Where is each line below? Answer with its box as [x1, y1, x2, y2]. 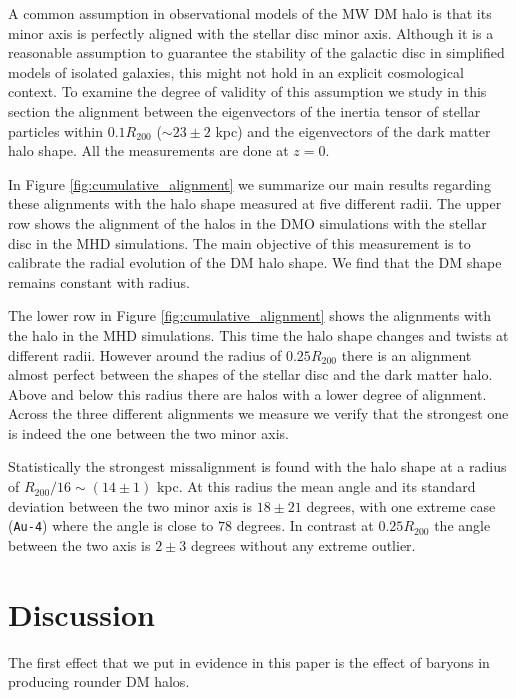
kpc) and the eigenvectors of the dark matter [215, 120, 491, 141]
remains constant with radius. [8, 271, 190, 292]
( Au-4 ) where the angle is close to [8, 515, 214, 536]
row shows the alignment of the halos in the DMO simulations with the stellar [8, 212, 487, 233]
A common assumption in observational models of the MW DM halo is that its [8, 3, 492, 23]
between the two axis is [8, 534, 151, 555]
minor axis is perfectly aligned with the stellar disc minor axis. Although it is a [8, 22, 494, 43]
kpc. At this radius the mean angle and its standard [156, 476, 476, 497]
